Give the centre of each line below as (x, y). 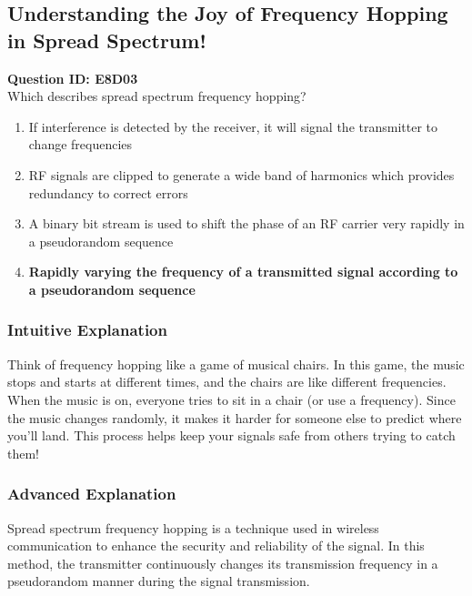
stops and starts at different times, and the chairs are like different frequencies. (227, 382)
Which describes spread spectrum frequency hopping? (157, 96)
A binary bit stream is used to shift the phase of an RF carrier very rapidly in (246, 223)
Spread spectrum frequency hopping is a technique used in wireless (193, 527)
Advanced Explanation (92, 494)
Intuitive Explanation (87, 330)
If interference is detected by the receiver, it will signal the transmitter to (233, 126)
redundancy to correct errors (108, 192)
